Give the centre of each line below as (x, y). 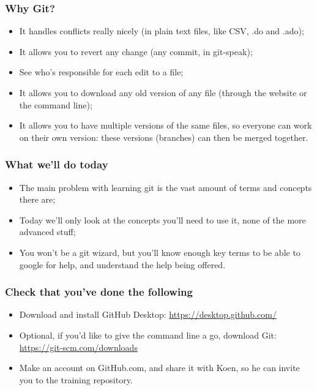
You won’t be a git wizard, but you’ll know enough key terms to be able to (160, 252)
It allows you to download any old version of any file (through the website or (163, 92)
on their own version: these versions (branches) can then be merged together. (164, 137)
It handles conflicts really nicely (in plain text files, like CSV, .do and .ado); (162, 31)
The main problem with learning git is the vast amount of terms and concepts (166, 187)
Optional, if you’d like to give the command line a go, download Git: (148, 335)
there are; (37, 199)
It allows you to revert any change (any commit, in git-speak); (136, 51)
